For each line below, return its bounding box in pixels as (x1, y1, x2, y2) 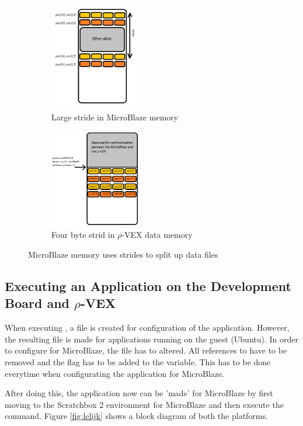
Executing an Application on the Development (5, 276, 291, 295)
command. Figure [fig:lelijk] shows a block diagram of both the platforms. (5, 410, 268, 422)
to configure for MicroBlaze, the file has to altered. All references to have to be (5, 344, 287, 356)
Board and (5, 294, 69, 312)
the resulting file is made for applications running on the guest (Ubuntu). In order (5, 333, 299, 345)
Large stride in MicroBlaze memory (51, 111, 179, 123)
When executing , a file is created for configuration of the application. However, (5, 321, 290, 334)
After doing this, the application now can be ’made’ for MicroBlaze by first (5, 387, 273, 399)
